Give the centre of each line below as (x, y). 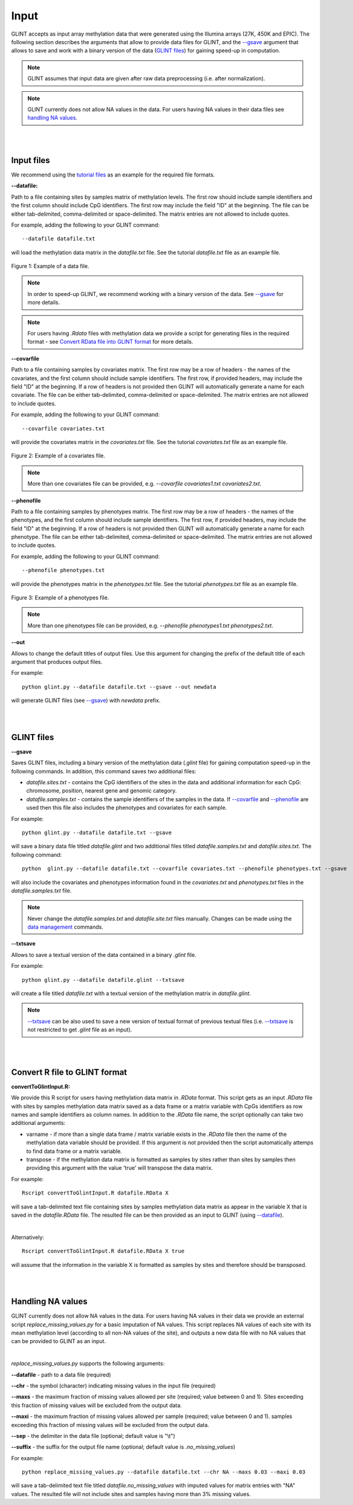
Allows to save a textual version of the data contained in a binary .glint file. (104, 955)
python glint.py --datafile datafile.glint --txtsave (103, 980)
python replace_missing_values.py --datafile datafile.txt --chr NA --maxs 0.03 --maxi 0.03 (164, 1472)
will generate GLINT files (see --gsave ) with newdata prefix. (86, 700)
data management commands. (66, 927)
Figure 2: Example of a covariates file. (58, 456)
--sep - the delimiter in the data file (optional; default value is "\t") (93, 1436)
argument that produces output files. (57, 662)
